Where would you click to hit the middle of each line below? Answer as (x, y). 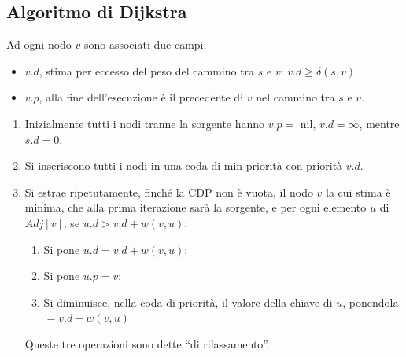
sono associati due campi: (145, 44)
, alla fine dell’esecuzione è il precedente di (141, 97)
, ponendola (371, 302)
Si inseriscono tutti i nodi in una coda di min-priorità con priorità (184, 166)
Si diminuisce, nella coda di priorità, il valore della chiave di (188, 302)
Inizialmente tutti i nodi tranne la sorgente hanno (145, 123)
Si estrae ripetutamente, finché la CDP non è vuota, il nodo (169, 191)
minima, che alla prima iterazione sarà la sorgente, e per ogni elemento (196, 207)
